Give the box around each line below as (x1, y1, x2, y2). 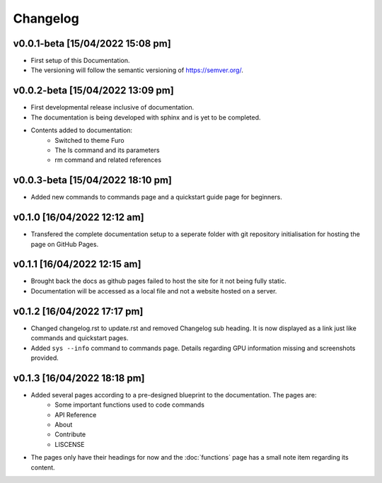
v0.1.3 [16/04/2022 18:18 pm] (13, 372, 145, 384)
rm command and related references (54, 156, 162, 164)
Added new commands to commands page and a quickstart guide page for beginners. (30, 193, 282, 202)
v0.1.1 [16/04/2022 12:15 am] (13, 258, 141, 270)
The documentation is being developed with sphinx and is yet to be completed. (30, 113, 261, 122)
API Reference (54, 410, 97, 419)
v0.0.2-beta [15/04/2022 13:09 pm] (13, 85, 175, 97)
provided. (30, 354, 59, 362)
